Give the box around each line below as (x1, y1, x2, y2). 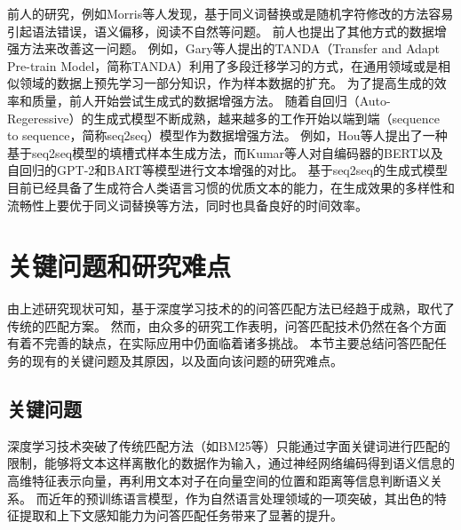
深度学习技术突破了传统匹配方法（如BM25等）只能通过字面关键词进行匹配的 (7, 436, 450, 455)
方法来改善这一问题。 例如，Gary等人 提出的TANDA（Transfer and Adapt (19, 39, 441, 58)
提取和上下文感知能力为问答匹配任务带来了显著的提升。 (19, 506, 343, 525)
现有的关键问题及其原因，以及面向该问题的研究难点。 (31, 352, 343, 370)
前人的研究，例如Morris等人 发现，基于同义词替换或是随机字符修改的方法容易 (7, 4, 454, 22)
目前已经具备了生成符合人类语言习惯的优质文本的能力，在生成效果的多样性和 (7, 178, 455, 196)
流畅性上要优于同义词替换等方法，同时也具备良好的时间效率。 (7, 195, 368, 214)
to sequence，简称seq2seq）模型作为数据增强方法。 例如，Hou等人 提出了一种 (7, 126, 448, 145)
